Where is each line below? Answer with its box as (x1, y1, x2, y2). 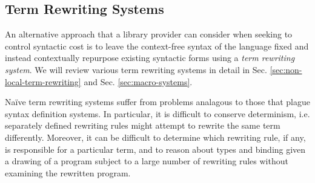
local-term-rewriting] (5, 75, 81, 88)
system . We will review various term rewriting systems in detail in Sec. (5, 63, 267, 75)
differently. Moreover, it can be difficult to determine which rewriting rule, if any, (5, 130, 306, 143)
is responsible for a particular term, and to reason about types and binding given (5, 143, 306, 155)
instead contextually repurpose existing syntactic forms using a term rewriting (5, 51, 295, 64)
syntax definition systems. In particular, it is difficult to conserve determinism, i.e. (5, 107, 310, 120)
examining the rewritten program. (5, 166, 131, 179)
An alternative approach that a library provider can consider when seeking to (5, 28, 293, 40)
